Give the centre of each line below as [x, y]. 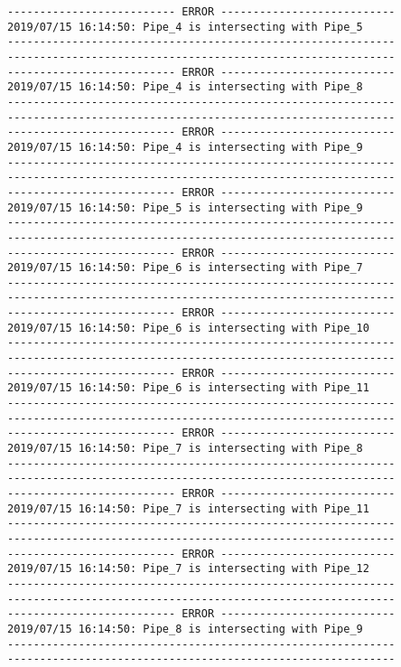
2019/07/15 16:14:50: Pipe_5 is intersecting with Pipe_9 [185, 207]
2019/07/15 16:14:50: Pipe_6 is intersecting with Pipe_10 [188, 328]
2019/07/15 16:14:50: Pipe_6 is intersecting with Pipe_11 [188, 388]
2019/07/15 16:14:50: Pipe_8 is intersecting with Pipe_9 [185, 629]
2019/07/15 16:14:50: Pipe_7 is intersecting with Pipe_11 [188, 508]
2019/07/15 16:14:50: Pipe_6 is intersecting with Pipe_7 [185, 268]
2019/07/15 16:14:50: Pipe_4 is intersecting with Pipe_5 [185, 27]
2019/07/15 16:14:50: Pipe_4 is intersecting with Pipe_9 [185, 147]
